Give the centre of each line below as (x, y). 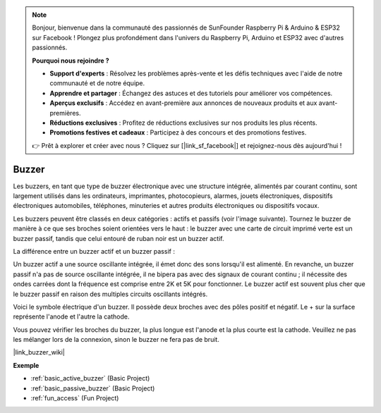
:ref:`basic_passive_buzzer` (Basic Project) (93, 388)
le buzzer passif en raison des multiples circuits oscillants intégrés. (110, 294)
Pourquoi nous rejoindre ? (71, 61)
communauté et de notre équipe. (97, 83)
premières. (65, 113)
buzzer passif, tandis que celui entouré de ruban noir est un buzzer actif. (119, 238)
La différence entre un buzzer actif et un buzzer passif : (94, 251)
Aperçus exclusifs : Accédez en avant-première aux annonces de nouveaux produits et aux (183, 103)
